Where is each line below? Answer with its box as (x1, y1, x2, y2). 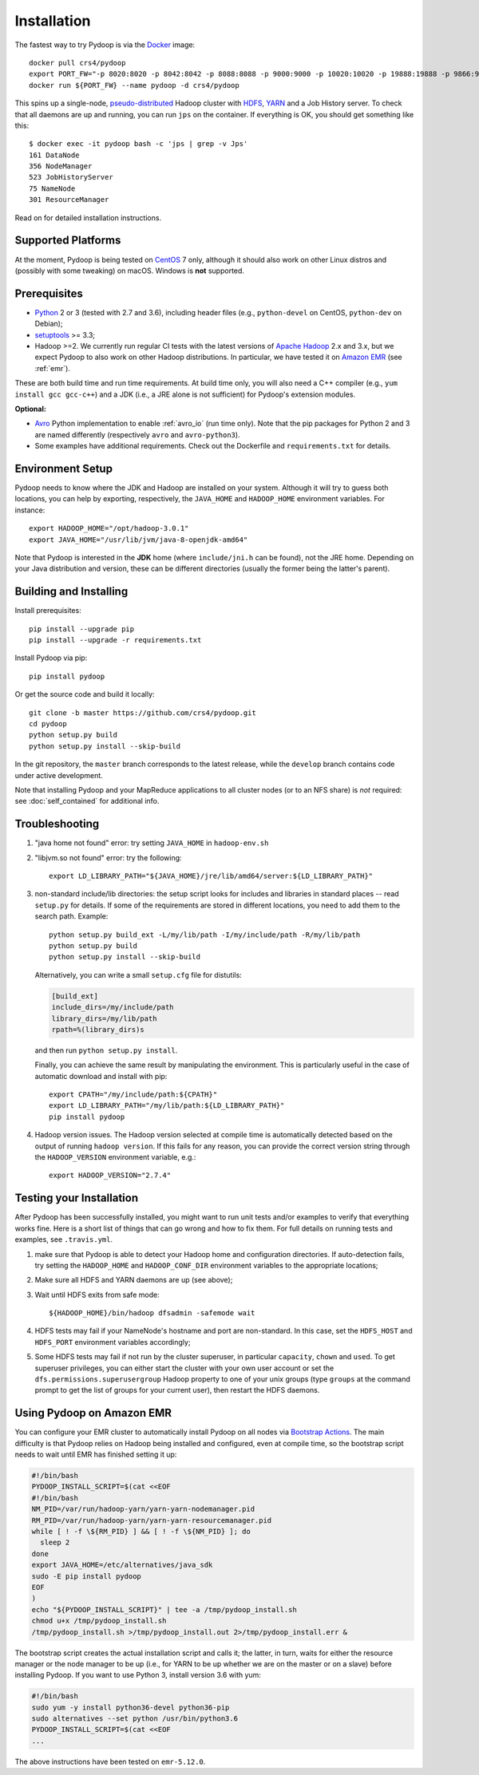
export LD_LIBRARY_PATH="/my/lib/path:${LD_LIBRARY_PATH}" (49, 1101, 285, 1110)
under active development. (14, 770, 103, 780)
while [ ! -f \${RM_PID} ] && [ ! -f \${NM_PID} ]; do (31, 1527, 251, 1536)
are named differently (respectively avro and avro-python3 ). (34, 429, 240, 439)
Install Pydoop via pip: (14, 653, 88, 662)
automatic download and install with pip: (34, 1071, 168, 1081)
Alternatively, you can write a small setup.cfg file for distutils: (34, 970, 243, 979)
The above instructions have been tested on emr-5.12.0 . (14, 1757, 206, 1766)
